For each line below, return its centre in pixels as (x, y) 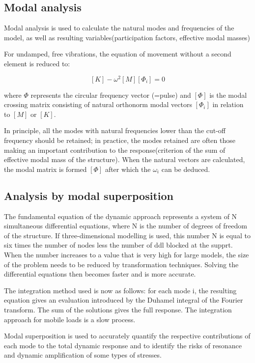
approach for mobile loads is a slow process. (70, 319)
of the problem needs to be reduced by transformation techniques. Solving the (121, 264)
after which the (128, 169)
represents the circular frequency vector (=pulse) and (111, 95)
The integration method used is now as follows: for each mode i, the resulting (120, 290)
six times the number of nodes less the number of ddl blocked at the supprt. (118, 245)
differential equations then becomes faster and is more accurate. (100, 274)
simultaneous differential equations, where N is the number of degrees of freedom (126, 226)
